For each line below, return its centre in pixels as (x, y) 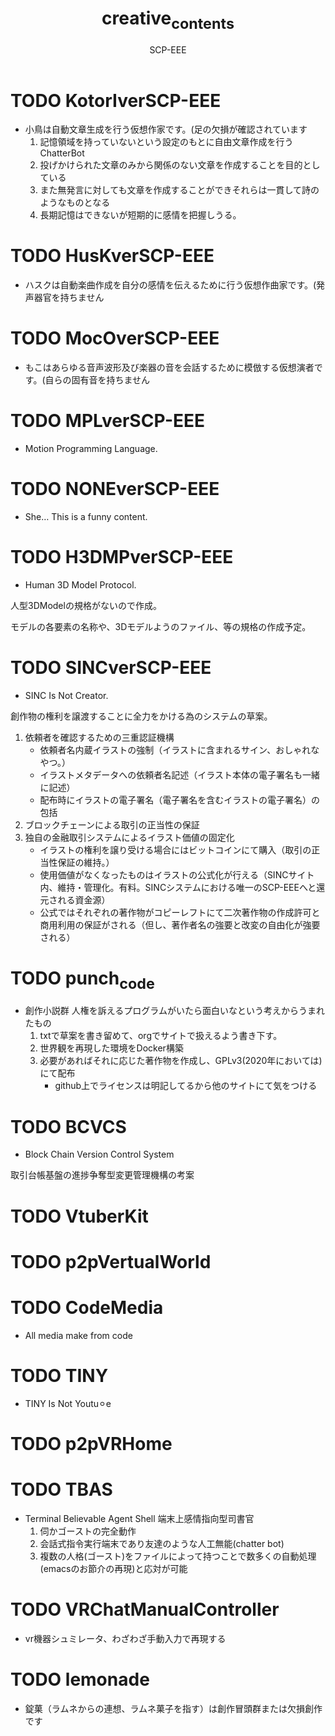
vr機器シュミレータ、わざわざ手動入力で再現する (125, 1638)
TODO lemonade (80, 1679)
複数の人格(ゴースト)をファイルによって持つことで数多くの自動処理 (178, 1556)
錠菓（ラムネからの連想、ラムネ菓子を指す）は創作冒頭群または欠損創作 (173, 1708)
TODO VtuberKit (79, 1216)
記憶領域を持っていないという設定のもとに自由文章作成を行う (166, 142)
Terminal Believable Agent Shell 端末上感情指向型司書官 (139, 1518)
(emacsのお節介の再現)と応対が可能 (113, 1568)
